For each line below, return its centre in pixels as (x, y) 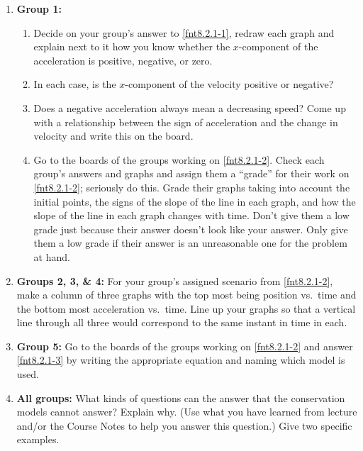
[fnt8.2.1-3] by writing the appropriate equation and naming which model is (181, 360)
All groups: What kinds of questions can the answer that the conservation (181, 397)
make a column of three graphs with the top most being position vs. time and (186, 295)
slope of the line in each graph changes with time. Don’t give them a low (191, 215)
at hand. (52, 256)
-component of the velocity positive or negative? (229, 84)
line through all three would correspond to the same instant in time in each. (182, 322)
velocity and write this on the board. (113, 136)
